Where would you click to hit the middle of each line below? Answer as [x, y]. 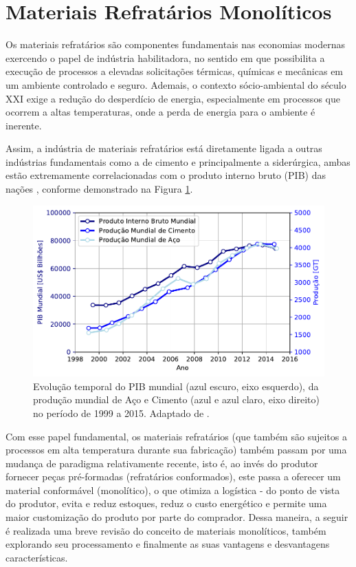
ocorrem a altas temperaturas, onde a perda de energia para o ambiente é [160, 112]
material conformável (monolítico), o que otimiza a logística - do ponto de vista [173, 490]
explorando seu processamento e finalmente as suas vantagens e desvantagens [168, 544]
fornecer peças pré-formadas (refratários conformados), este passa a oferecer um [173, 477]
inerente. [24, 125]
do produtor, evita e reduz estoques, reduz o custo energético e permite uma [166, 503]
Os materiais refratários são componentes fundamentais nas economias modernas [175, 44]
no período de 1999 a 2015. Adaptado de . [121, 413]
